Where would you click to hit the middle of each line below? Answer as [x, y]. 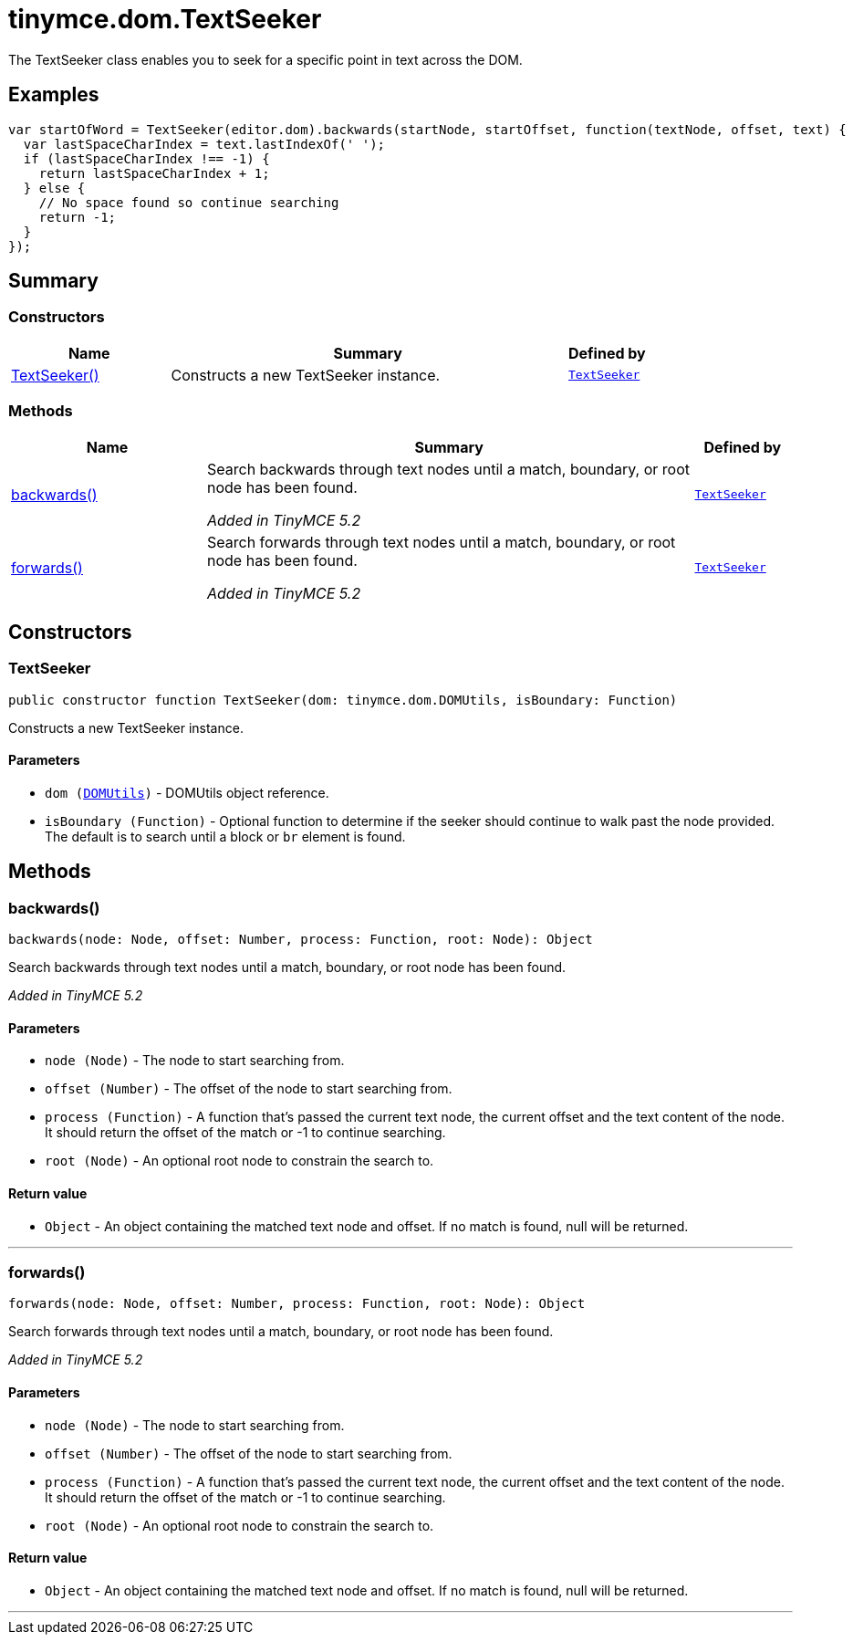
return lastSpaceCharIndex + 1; [154, 173]
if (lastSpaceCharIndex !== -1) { [146, 158]
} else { [54, 188]
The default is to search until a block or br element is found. [225, 837]
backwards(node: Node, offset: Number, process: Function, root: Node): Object [301, 940]
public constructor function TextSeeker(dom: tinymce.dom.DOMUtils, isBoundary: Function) [343, 700]
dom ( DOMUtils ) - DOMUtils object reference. [187, 793]
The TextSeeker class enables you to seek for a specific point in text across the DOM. [265, 59]
